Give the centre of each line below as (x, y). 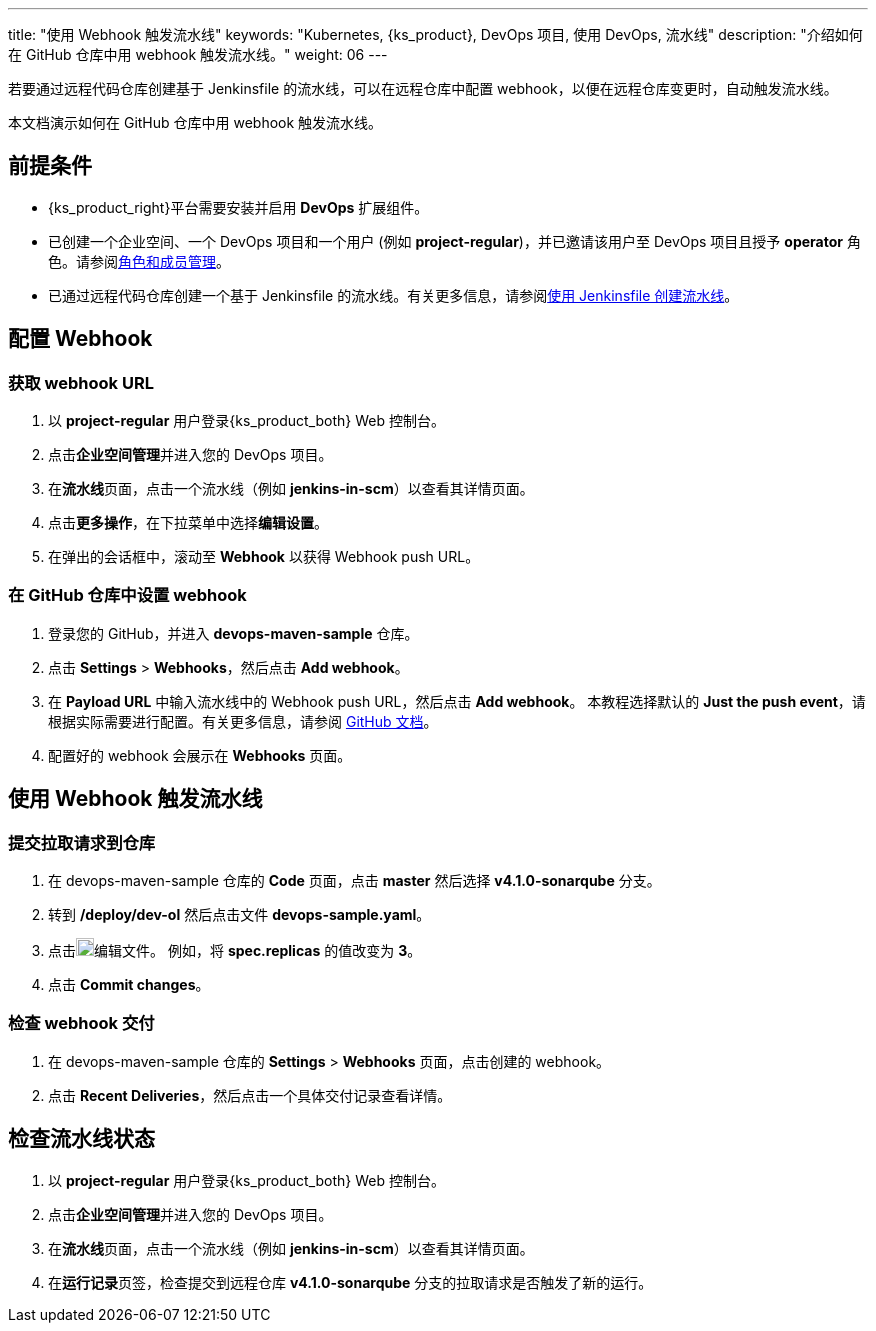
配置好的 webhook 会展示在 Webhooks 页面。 (200, 755)
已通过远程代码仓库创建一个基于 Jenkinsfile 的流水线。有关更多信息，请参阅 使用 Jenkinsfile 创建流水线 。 (393, 295)
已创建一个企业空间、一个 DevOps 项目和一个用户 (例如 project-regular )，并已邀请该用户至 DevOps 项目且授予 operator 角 (454, 241)
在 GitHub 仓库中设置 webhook (127, 595)
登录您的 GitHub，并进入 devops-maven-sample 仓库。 (233, 633)
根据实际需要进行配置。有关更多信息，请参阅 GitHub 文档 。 (243, 721)
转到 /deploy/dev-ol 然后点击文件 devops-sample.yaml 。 (239, 915)
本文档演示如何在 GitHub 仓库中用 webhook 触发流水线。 (195, 122)
